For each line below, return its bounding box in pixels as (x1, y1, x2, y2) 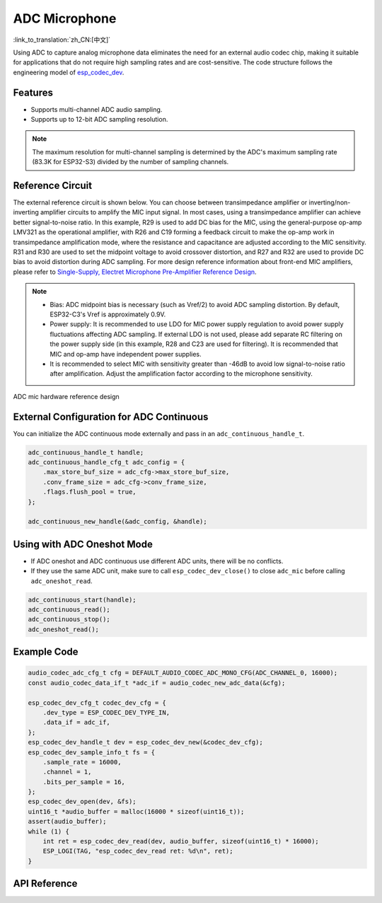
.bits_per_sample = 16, (42, 778, 125, 786)
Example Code (13, 646, 79, 658)
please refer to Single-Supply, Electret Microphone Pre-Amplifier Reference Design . (13, 268, 257, 276)
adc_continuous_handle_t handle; (28, 448, 144, 456)
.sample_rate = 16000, (42, 758, 122, 766)
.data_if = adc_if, (42, 718, 111, 727)
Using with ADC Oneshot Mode (13, 538, 154, 550)
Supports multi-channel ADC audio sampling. (30, 105, 163, 113)
